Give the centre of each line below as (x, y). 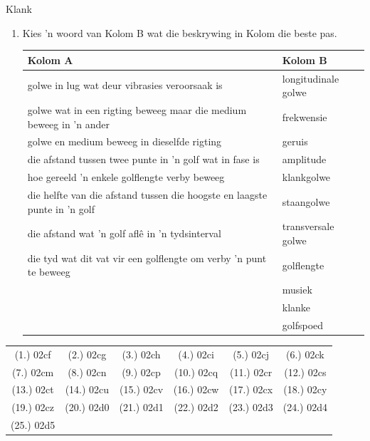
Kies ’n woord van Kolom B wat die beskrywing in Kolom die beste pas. (180, 32)
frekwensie (305, 116)
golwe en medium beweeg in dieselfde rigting (125, 141)
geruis (295, 141)
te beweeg (49, 272)
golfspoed (303, 325)
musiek (297, 290)
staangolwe (306, 201)
